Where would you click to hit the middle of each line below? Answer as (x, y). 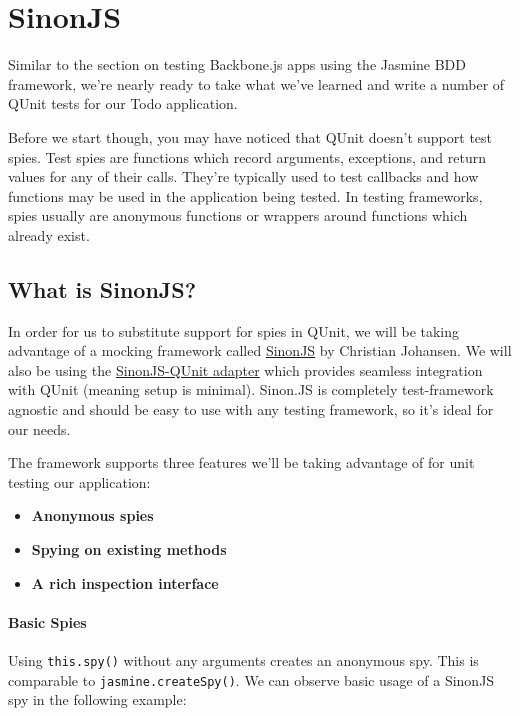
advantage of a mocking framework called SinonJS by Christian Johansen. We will (260, 350)
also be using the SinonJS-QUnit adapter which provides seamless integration (245, 369)
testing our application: (79, 481)
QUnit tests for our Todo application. (123, 103)
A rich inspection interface (125, 582)
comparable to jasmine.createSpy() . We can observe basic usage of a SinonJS (251, 679)
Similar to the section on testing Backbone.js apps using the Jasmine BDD (237, 64)
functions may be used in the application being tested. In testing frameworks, (245, 195)
